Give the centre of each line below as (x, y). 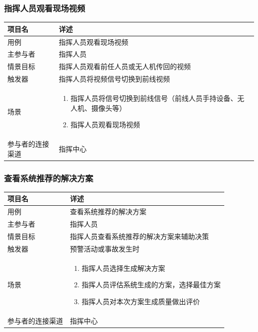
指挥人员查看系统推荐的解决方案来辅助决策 (139, 236)
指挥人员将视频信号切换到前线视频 (114, 79)
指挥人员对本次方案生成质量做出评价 (141, 301)
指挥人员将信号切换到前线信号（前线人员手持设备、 (154, 98)
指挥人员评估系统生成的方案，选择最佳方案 (151, 285)
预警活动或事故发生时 (105, 248)
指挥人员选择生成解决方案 (123, 268)
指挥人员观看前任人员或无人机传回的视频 (125, 66)
